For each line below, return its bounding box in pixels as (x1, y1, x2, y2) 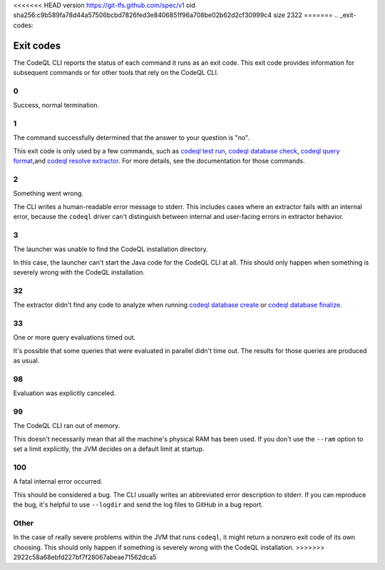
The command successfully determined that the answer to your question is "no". (13, 133, 250, 142)
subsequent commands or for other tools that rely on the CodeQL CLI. (13, 68, 219, 77)
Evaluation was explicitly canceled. (13, 389, 116, 397)
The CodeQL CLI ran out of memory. (13, 422, 120, 430)
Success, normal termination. (13, 101, 100, 110)
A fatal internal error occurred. (13, 477, 103, 486)
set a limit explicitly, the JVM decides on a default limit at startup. (13, 444, 205, 453)
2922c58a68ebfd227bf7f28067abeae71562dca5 (13, 553, 157, 561)
